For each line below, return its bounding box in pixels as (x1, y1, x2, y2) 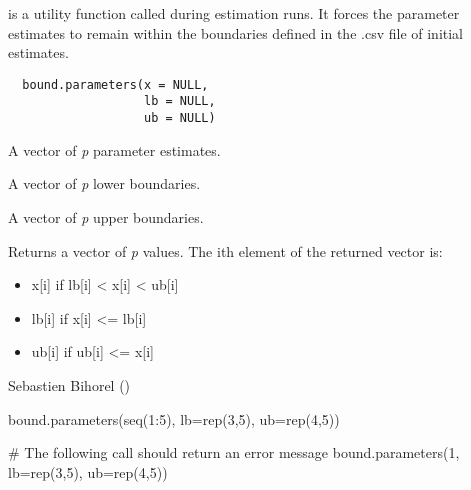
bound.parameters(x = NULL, (22, 77, 209, 92)
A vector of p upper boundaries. (8, 206, 204, 227)
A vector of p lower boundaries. (8, 173, 201, 194)
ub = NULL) (144, 111, 216, 126)
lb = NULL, (144, 94, 216, 109)
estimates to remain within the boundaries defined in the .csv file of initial (8, 22, 464, 43)
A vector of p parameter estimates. (8, 139, 221, 160)
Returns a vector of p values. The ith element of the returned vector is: (8, 240, 443, 261)
